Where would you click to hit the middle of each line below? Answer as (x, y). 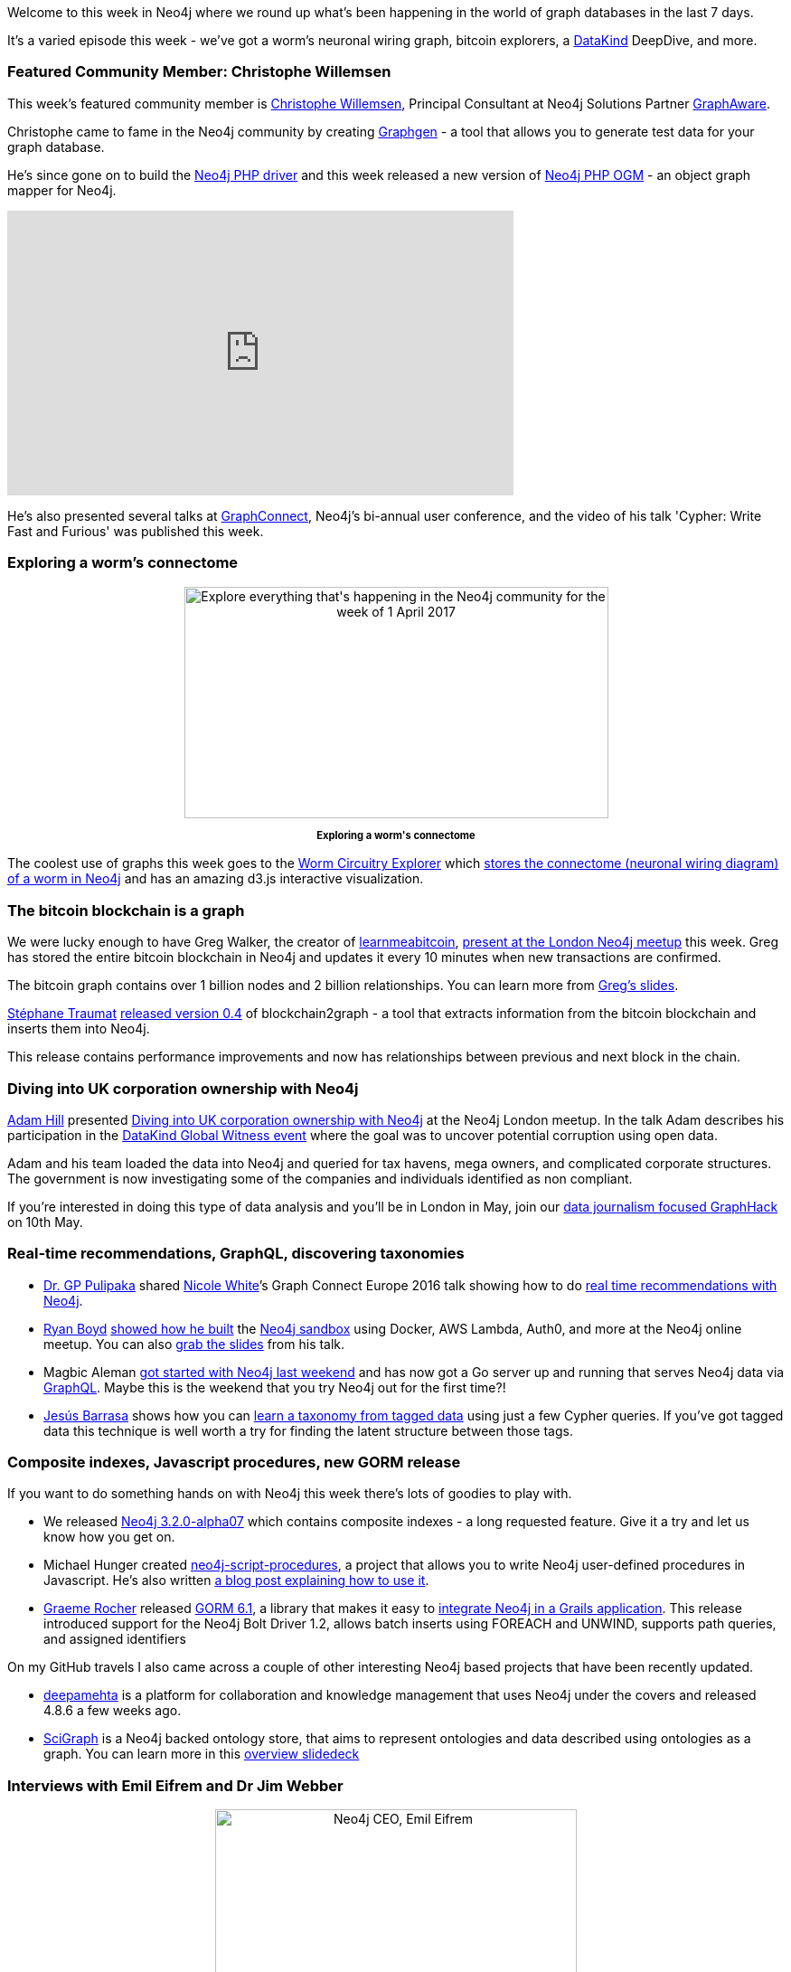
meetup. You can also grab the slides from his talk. (194, 1344)
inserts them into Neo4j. (79, 1029)
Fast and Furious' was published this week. (136, 531)
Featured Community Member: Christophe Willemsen (199, 72)
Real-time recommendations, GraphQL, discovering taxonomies (236, 1254)
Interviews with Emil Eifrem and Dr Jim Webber (175, 1785)
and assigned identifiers (115, 1639)
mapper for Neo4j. (62, 190)
